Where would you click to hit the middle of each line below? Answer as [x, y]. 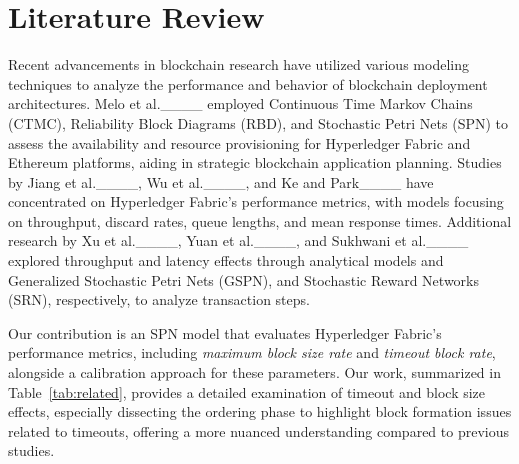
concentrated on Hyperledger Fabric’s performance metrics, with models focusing [256, 201]
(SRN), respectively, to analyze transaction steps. [159, 299]
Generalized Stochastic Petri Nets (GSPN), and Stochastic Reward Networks [244, 279]
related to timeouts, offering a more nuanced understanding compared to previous [258, 430]
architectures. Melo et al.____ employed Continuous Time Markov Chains [240, 103]
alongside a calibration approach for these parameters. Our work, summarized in [254, 372]
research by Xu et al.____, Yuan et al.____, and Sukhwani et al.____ [238, 240]
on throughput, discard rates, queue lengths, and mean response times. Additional [260, 220]
